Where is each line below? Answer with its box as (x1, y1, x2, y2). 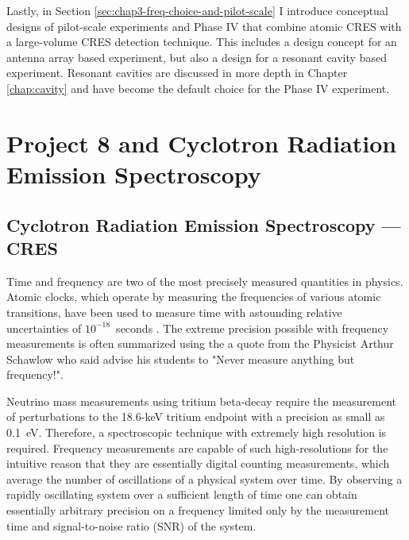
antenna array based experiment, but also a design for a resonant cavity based (6, 48, 387, 65)
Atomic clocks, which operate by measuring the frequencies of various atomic (6, 288, 381, 305)
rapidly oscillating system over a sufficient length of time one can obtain (6, 486, 357, 503)
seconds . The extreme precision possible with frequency (116, 319, 389, 336)
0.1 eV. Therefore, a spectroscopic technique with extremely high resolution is (6, 424, 387, 441)
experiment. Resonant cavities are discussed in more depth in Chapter (6, 64, 348, 81)
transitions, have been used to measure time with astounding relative (6, 303, 342, 320)
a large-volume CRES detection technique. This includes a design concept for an (6, 33, 397, 50)
